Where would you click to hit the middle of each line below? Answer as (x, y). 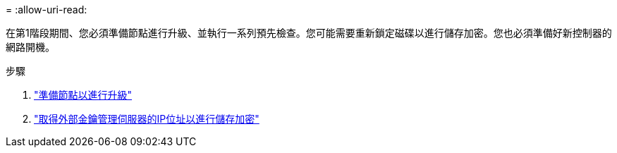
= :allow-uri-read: (47, 10)
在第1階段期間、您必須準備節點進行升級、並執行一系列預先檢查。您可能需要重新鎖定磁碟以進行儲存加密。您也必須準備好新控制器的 (309, 33)
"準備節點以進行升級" (83, 95)
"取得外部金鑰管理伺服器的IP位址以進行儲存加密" (147, 119)
